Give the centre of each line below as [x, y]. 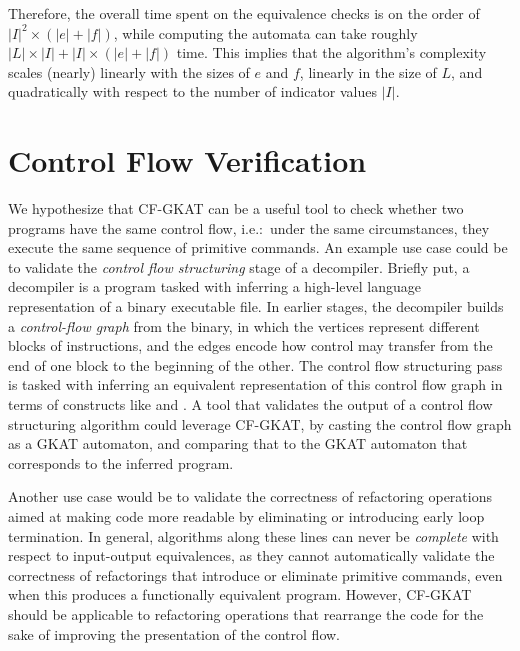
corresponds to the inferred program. [121, 462]
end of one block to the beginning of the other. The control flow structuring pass [255, 364]
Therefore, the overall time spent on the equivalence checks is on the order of [244, 13]
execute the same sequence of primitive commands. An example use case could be [258, 247]
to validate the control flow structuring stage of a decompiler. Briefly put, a [239, 266]
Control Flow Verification [187, 160]
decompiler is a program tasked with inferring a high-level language [214, 286]
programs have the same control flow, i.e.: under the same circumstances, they [249, 227]
